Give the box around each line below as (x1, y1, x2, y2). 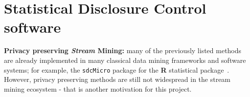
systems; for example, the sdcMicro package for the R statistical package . (4, 64, 229, 75)
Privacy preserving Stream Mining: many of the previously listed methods (4, 45, 242, 56)
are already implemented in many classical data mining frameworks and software (4, 55, 246, 65)
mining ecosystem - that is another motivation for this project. (4, 83, 192, 94)
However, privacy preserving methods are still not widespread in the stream (4, 74, 231, 84)
